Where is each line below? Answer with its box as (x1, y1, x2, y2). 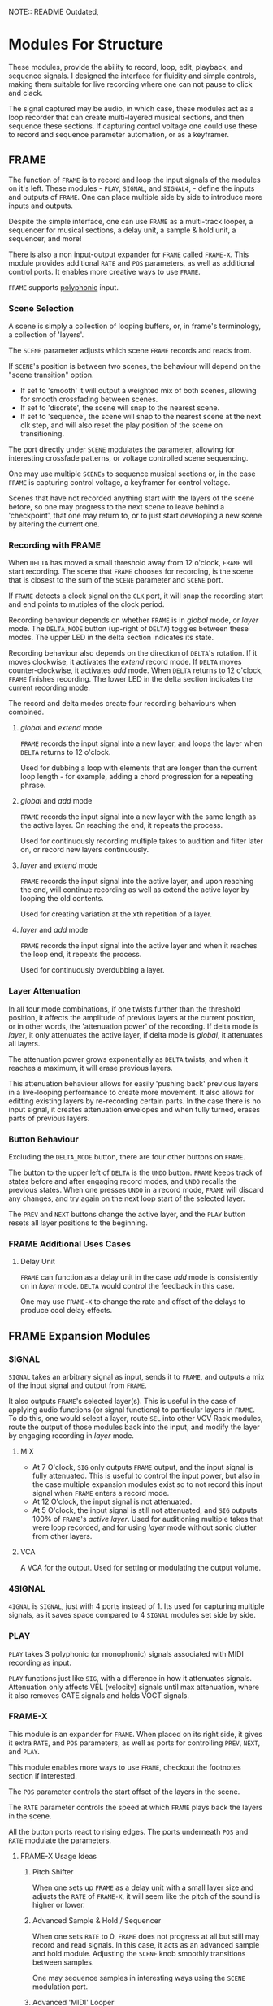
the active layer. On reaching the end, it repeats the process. (19, 821, 223, 830)
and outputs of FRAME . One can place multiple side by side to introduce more (8, 192, 262, 201)
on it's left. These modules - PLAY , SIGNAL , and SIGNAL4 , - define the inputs (8, 183, 255, 193)
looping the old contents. (19, 894, 104, 903)
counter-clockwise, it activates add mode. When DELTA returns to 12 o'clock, (8, 665, 263, 675)
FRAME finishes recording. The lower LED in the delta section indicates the (8, 674, 253, 684)
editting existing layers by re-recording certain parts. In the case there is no (8, 1096, 262, 1106)
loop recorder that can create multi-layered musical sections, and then (8, 112, 245, 122)
